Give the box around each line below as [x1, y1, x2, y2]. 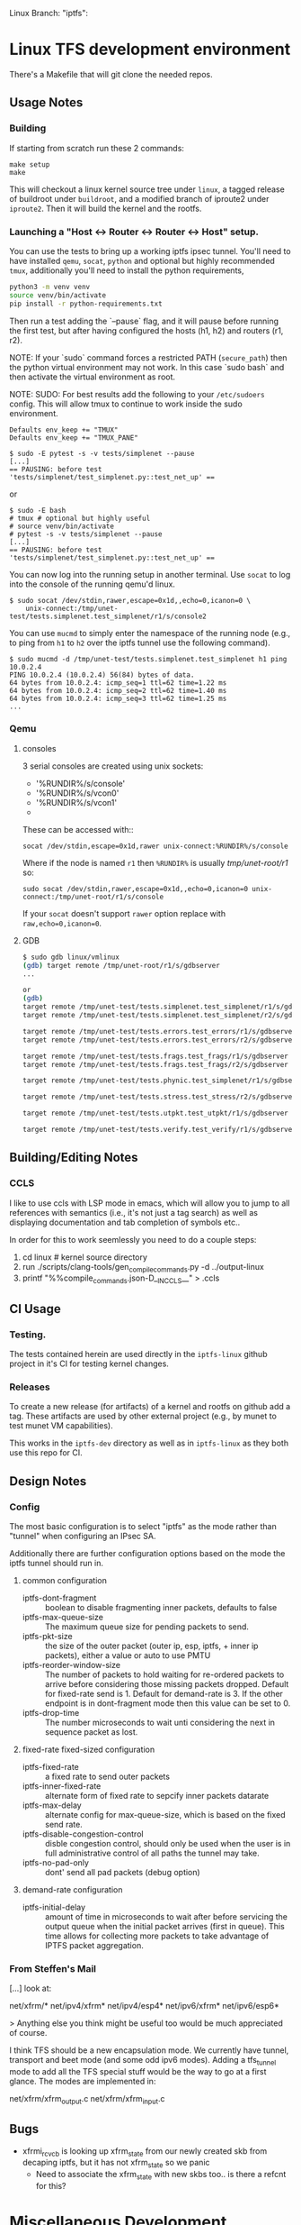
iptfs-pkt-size [22, 1630, 74, 1641]
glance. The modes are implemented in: [9, 2076, 156, 2087]
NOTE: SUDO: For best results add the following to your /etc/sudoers [9, 388, 265, 399]
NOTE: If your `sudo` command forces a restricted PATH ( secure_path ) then [9, 351, 288, 363]
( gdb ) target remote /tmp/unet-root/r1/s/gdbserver [22, 961, 220, 970]
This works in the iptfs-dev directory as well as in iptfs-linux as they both [9, 1437, 289, 1449]
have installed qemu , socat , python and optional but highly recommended [9, 255, 276, 266]
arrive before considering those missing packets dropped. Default [44, 1678, 289, 1689]
